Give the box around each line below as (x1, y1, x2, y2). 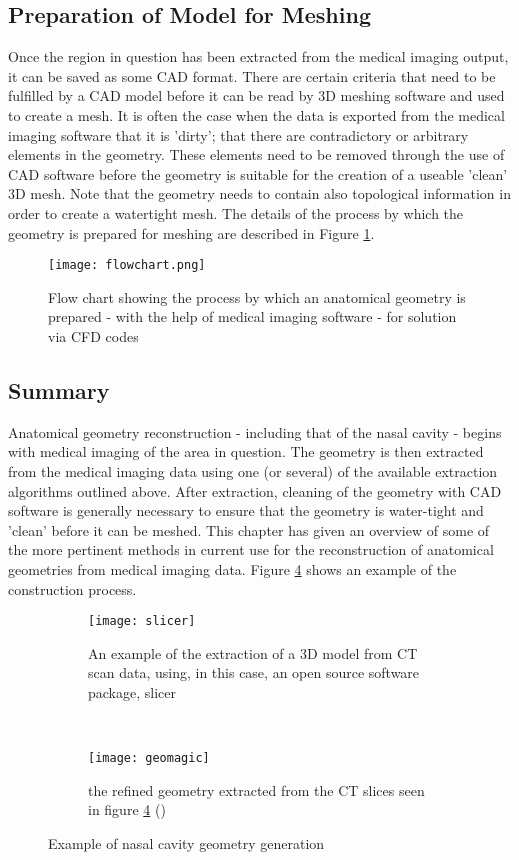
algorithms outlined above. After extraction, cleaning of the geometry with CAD (8, 480, 502, 501)
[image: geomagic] (88, 751, 210, 766)
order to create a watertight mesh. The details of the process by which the (8, 202, 464, 223)
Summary (8, 374, 110, 405)
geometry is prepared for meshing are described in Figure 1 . (8, 222, 375, 243)
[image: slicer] (88, 614, 196, 629)
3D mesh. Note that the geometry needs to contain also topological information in (8, 183, 511, 204)
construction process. (8, 578, 137, 599)
